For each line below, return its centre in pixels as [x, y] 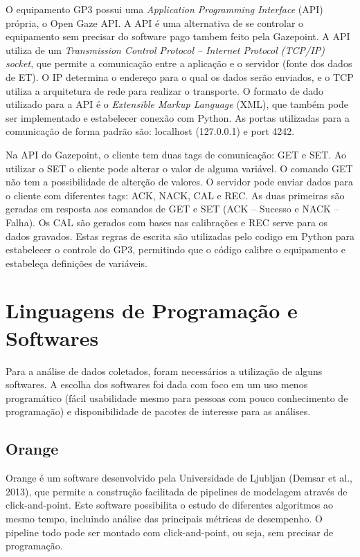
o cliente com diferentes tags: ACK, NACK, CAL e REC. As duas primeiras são [175, 195]
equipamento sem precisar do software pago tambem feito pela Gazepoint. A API [178, 36]
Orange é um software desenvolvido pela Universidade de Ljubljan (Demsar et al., [179, 478]
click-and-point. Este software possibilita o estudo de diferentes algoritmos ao [169, 505]
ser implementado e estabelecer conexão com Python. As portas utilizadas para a [178, 117]
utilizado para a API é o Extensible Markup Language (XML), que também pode [177, 104]
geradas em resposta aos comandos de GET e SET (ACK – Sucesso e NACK [169, 209]
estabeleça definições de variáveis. [76, 263]
